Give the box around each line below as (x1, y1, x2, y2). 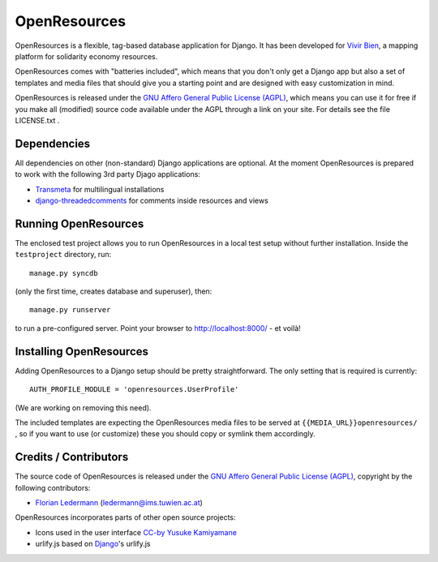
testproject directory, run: (15, 250, 112, 260)
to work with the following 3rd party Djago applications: (15, 169, 200, 179)
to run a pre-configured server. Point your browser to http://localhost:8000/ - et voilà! (15, 323, 302, 332)
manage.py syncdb (29, 268, 98, 277)
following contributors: (15, 483, 91, 492)
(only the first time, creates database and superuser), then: (15, 286, 213, 296)
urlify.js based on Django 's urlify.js (35, 539, 151, 549)
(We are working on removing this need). (15, 402, 152, 413)
